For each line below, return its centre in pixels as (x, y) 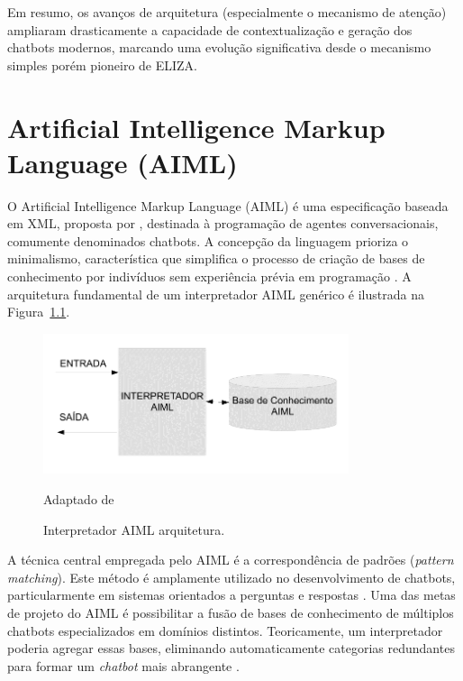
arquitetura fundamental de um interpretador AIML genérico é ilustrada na (216, 294)
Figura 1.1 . (39, 312)
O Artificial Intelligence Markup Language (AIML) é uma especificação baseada (228, 205)
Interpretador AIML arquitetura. (134, 529)
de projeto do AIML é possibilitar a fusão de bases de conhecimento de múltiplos (231, 612)
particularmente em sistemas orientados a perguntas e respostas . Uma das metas (231, 595)
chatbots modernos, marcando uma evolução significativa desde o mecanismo (219, 47)
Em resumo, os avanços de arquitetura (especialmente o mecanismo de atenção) (227, 12)
